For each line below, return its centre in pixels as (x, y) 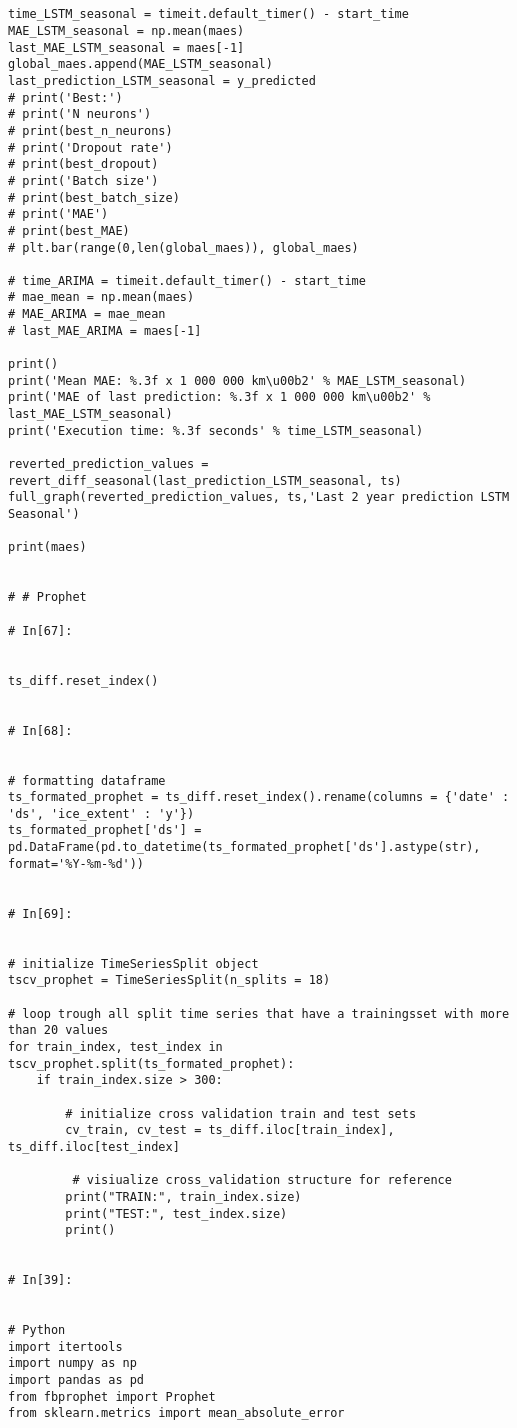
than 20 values (58, 1030)
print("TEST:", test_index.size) (176, 1213)
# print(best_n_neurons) (90, 130)
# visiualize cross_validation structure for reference (262, 1180)
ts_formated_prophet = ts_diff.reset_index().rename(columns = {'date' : (259, 797)
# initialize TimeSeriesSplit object (133, 963)
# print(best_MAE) (69, 230)
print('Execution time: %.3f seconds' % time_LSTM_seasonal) (216, 430)
